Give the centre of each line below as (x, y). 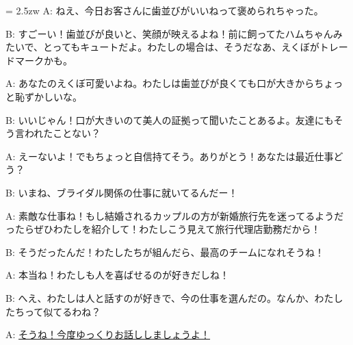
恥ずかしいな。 (48, 96)
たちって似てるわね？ (53, 311)
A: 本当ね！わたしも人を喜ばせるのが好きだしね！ (118, 275)
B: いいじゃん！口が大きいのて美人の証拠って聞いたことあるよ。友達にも (170, 119)
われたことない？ (62, 133)
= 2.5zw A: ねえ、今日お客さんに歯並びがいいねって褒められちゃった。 (165, 10)
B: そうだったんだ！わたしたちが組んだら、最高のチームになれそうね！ (165, 252)
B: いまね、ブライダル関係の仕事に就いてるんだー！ (122, 192)
